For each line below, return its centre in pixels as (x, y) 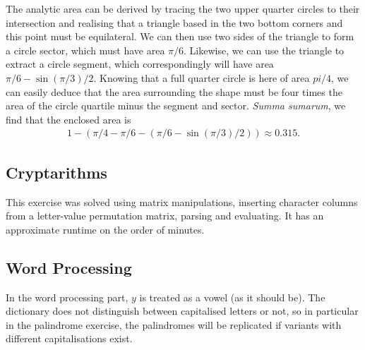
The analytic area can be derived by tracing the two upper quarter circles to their (183, 8)
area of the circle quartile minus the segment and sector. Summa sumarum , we (176, 105)
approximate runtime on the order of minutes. (105, 229)
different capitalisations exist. (69, 338)
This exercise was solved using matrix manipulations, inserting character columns (182, 201)
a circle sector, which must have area (85, 50)
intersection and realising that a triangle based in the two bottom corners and (174, 22)
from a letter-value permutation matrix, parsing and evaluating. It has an (165, 216)
